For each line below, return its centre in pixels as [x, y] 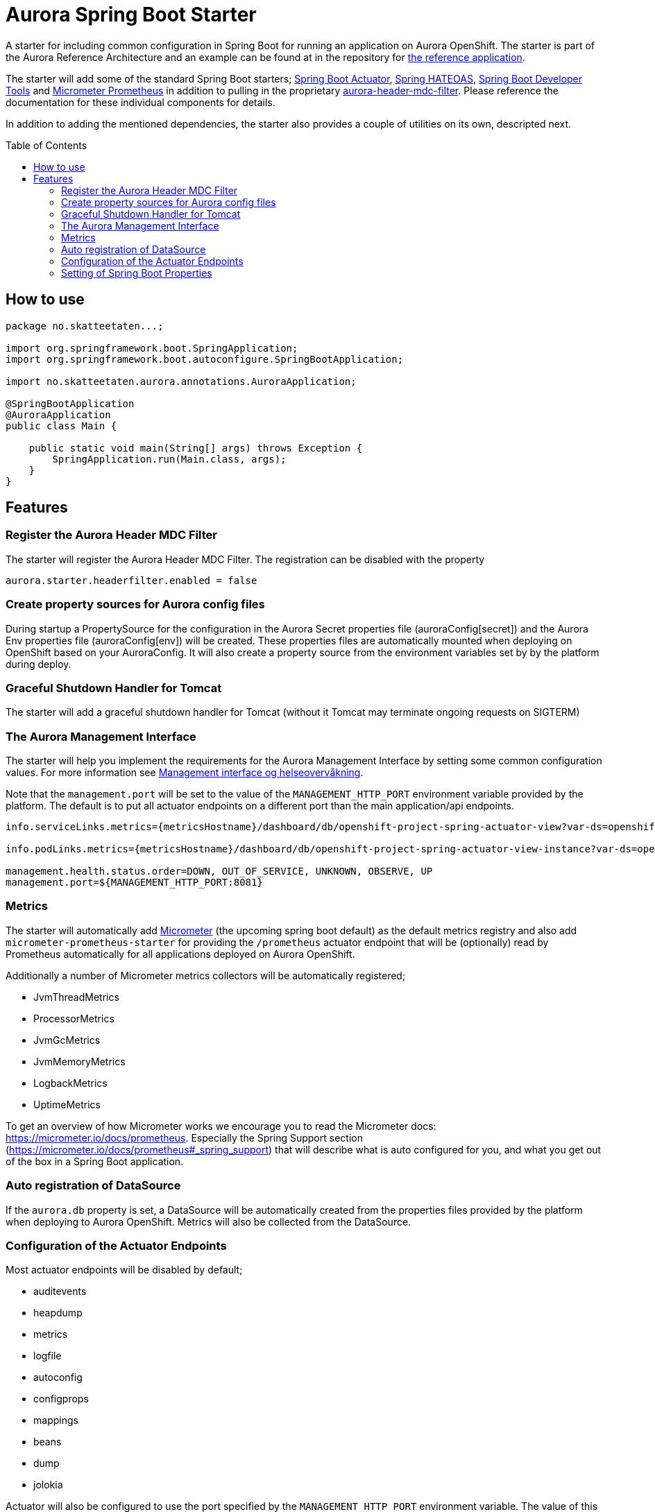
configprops [61, 1399]
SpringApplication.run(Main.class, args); [169, 459]
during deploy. [39, 664]
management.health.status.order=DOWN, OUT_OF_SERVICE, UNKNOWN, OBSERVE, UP [219, 871]
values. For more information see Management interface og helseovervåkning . [185, 773]
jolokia [48, 1485]
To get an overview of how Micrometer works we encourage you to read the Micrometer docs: [221, 1126]
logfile [48, 1356]
